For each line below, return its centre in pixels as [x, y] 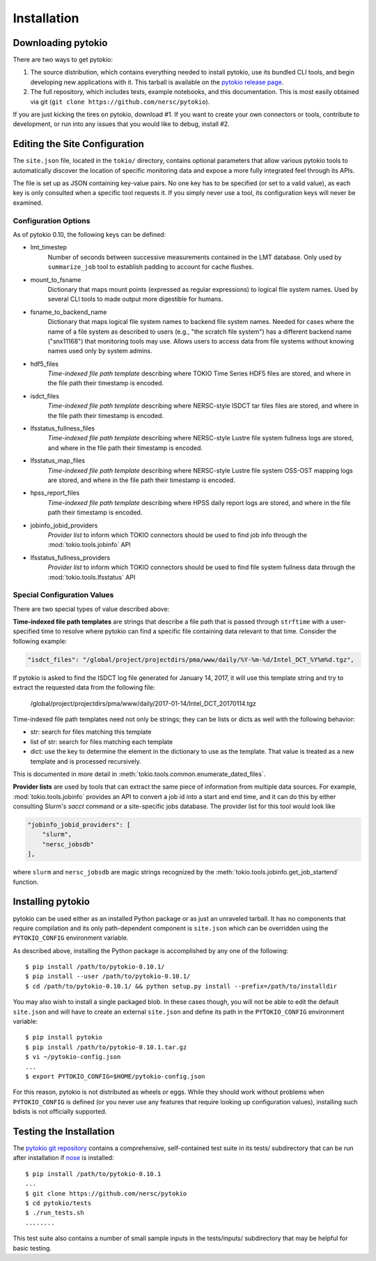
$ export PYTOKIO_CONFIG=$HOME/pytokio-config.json [115, 1076]
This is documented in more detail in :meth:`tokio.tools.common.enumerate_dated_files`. [139, 774]
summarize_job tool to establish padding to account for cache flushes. [151, 267]
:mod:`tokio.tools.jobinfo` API [89, 545]
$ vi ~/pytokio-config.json [73, 1057]
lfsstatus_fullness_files [63, 428]
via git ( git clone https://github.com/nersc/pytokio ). [120, 102]
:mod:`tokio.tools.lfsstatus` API [92, 577]
